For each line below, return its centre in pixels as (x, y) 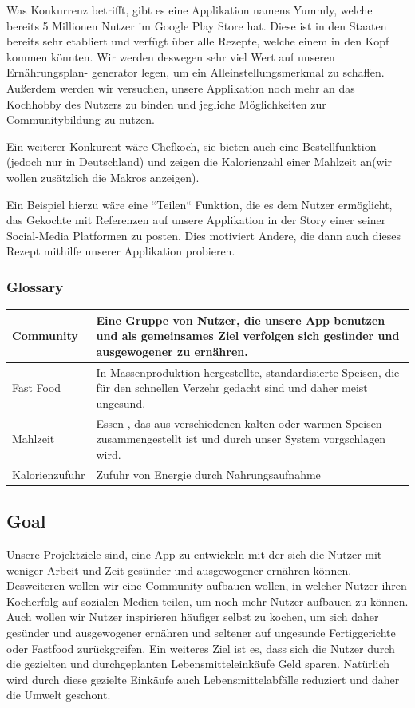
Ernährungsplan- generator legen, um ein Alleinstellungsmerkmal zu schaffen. (196, 72)
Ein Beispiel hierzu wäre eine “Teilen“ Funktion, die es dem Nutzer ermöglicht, (200, 204)
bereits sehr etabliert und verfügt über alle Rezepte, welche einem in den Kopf (198, 41)
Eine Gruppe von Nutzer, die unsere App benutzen (241, 320)
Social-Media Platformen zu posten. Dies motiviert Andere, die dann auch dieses (204, 235)
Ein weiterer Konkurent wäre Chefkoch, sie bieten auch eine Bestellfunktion (192, 146)
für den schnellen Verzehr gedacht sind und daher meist (232, 388)
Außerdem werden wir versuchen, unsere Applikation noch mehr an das (181, 87)
